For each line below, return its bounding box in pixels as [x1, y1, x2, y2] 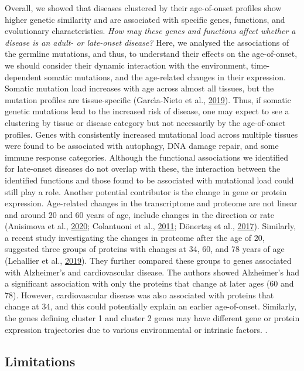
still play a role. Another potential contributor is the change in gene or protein [5, 185, 287, 198]
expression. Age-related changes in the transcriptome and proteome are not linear [5, 197, 298, 209]
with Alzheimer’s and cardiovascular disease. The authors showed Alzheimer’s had [5, 266, 300, 278]
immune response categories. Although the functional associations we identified [5, 151, 288, 163]
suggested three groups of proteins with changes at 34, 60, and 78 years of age [5, 243, 285, 255]
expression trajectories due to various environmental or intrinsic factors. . [5, 323, 268, 335]
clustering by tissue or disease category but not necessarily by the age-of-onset [5, 116, 286, 128]
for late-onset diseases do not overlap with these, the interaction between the [5, 162, 281, 175]
